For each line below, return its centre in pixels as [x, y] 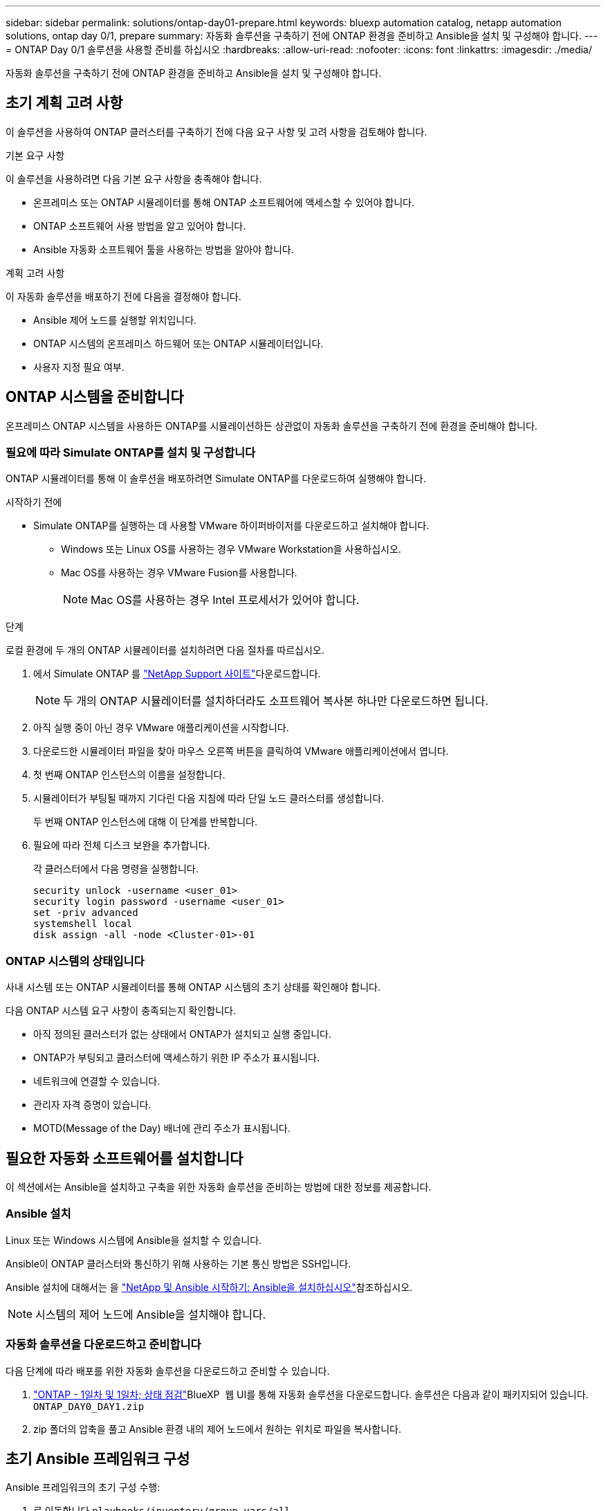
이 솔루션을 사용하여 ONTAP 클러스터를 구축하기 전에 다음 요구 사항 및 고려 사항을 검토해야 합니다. [217, 131]
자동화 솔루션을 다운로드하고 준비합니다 [103, 1345]
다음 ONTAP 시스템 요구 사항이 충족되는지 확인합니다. [121, 1011]
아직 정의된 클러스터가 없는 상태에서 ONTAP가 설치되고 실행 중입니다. [182, 1034]
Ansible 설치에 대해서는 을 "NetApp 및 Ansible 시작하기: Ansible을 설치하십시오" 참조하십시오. [209, 1287]
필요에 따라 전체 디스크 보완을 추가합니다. [122, 845]
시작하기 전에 [34, 502]
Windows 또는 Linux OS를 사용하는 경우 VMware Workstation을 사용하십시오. [231, 549]
